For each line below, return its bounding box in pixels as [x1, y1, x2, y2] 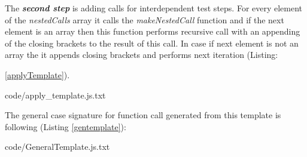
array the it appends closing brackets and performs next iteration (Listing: [5, 48, 278, 61]
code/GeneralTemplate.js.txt [5, 140, 110, 153]
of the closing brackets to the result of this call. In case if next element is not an [5, 36, 299, 49]
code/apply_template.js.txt [5, 88, 106, 101]
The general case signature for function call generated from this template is [5, 109, 281, 121]
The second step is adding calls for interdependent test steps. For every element [5, 2, 303, 14]
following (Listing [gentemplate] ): [5, 120, 126, 133]
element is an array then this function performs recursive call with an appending [5, 25, 300, 38]
